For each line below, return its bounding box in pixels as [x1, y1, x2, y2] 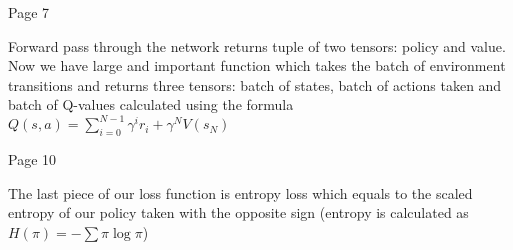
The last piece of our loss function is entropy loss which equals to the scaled [8, 182, 473, 203]
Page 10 [8, 149, 57, 170]
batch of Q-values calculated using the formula [8, 94, 294, 115]
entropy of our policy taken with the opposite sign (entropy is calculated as [8, 202, 469, 223]
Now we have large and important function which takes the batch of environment [8, 55, 506, 76]
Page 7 [8, 2, 50, 22]
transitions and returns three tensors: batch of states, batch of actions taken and [8, 74, 502, 95]
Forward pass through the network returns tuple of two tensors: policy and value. [8, 35, 506, 56]
